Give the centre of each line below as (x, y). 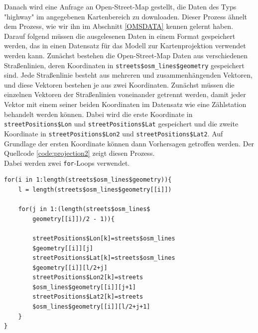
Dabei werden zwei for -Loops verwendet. (67, 163)
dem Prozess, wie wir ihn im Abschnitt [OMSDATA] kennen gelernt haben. (119, 26)
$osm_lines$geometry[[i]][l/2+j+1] (91, 307)
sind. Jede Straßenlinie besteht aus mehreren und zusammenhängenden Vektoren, (128, 75)
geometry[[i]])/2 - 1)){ (73, 219)
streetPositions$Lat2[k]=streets (88, 297)
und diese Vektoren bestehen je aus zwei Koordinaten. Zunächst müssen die (119, 84)
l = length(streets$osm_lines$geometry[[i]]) (95, 189)
